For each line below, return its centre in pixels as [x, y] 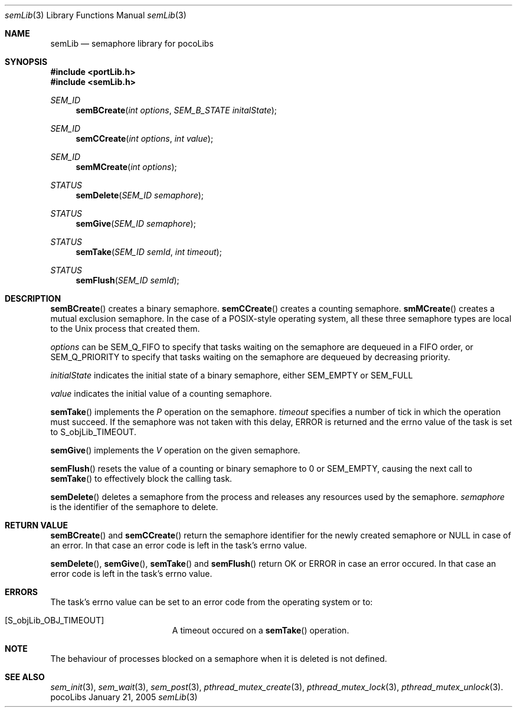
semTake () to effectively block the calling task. [141, 479]
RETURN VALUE [36, 525]
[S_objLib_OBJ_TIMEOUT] [55, 620]
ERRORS [22, 592]
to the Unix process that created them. [125, 329]
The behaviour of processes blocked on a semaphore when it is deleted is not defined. [219, 659]
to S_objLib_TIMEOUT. [93, 432]
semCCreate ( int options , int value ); [145, 138]
